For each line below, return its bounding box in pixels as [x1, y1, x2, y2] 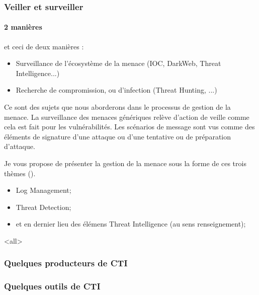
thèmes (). [4, 168, 36, 178]
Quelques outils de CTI [4, 280, 101, 292]
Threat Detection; [16, 201, 71, 212]
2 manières [4, 22, 42, 32]
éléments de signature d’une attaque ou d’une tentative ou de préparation [4, 131, 231, 141]
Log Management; [16, 185, 71, 195]
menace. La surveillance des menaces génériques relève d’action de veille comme [4, 111, 249, 122]
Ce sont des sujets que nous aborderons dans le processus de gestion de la [4, 102, 231, 112]
